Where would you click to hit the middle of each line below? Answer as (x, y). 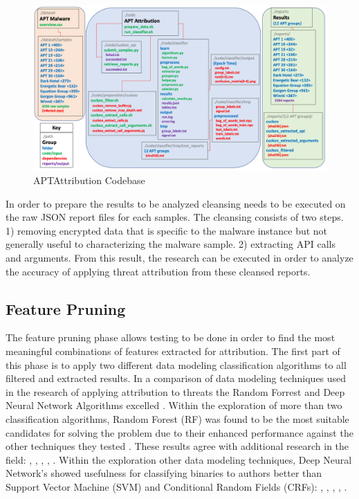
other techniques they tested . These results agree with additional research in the (177, 446)
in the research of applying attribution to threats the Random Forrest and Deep (175, 391)
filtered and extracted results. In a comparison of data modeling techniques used (176, 378)
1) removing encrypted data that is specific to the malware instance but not (167, 230)
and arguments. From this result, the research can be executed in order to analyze (179, 258)
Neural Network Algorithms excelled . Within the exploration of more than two (174, 405)
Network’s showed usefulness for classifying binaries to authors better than (164, 473)
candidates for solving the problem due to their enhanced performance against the (179, 432)
